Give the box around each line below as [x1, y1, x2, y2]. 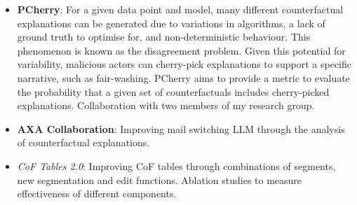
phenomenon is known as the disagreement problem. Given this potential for [17, 43, 346, 57]
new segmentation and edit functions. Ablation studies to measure [17, 172, 302, 187]
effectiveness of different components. [17, 186, 177, 201]
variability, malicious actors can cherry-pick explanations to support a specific [17, 57, 352, 71]
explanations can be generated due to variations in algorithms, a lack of [17, 15, 325, 30]
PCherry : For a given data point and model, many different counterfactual [17, 2, 344, 16]
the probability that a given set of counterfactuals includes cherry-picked [17, 84, 330, 99]
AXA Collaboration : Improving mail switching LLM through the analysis [17, 121, 345, 136]
